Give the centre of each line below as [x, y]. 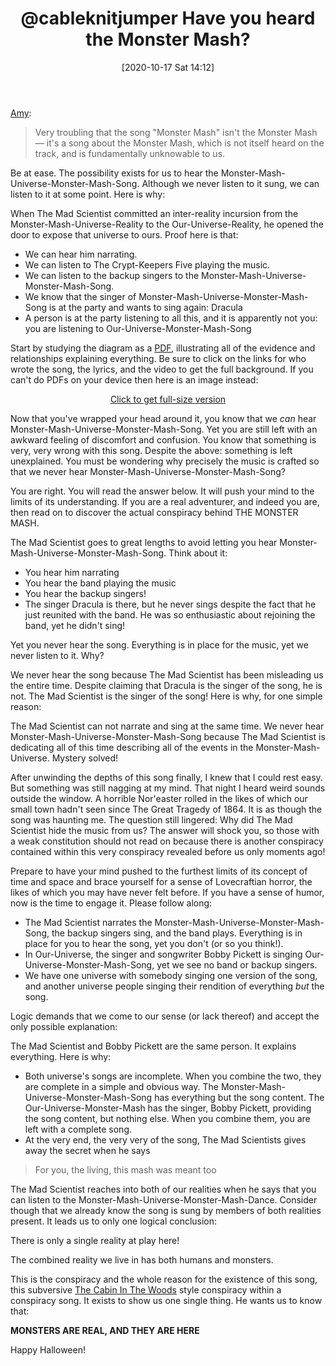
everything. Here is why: [61, 1056]
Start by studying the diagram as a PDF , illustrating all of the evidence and [163, 348]
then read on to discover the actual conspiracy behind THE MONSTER [154, 512]
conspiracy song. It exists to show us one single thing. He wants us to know [166, 1300]
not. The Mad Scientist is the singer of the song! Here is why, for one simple [166, 696]
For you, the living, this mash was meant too [125, 1169]
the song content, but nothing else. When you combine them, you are [167, 1118]
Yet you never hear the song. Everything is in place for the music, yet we [159, 644]
